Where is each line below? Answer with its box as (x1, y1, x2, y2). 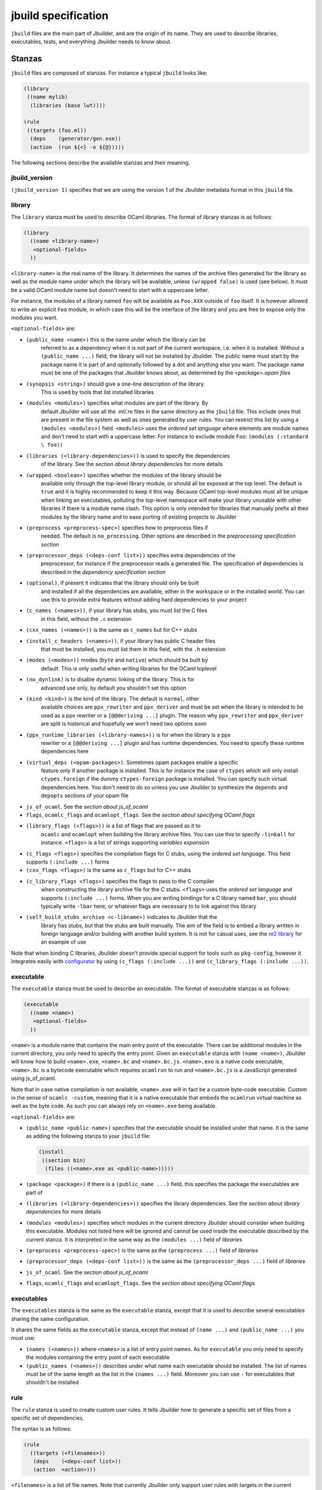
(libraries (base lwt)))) (30, 102, 106, 108)
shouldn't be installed (26, 1379, 79, 1386)
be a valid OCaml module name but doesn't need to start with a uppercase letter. (11, 286, 209, 293)
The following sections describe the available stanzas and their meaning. (11, 159, 190, 166)
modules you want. (11, 313, 58, 321)
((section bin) (42, 1157, 86, 1163)
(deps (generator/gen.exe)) (30, 135, 122, 142)
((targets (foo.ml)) (27, 127, 87, 134)
